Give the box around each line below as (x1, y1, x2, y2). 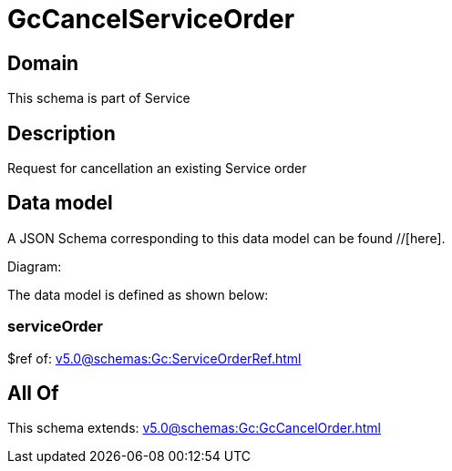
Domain (7, 51, 79, 75)
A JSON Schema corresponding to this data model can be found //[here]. (7, 230, 446, 246)
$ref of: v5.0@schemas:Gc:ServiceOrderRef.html (7, 350, 302, 366)
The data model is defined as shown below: (7, 286, 269, 302)
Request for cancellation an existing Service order (7, 160, 307, 177)
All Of (7, 382, 59, 405)
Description (7, 121, 116, 145)
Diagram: (7, 258, 62, 274)
